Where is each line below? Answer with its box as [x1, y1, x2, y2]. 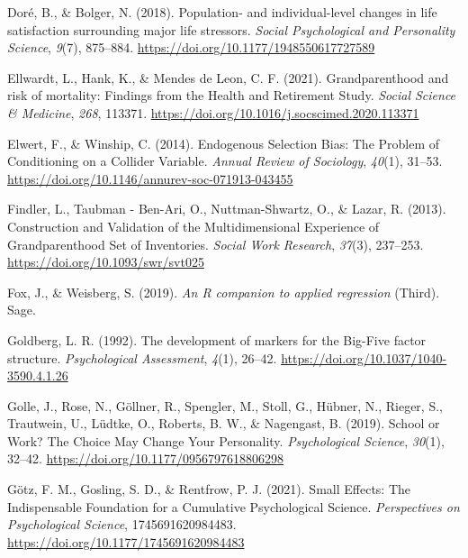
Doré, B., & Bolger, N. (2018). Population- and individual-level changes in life [7, 3, 437, 21]
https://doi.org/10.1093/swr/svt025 [7, 252, 204, 271]
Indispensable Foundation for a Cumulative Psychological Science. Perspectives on [7, 497, 460, 516]
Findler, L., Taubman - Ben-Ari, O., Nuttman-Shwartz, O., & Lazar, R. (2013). [7, 199, 446, 218]
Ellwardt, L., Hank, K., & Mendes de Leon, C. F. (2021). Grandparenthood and [7, 68, 449, 87]
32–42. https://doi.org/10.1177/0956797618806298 [7, 449, 283, 468]
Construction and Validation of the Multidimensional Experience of [7, 216, 380, 235]
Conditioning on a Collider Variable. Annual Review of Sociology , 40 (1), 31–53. [7, 151, 443, 170]
